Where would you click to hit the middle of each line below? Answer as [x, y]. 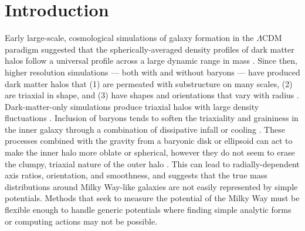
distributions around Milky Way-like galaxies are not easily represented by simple [151, 186]
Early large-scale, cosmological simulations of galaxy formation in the [129, 38]
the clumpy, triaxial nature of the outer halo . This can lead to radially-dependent [152, 163]
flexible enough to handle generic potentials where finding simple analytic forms [148, 210]
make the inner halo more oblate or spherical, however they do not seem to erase [150, 152]
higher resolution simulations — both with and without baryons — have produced [152, 72]
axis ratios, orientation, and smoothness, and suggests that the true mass [136, 175]
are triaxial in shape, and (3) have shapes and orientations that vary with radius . [152, 95]
